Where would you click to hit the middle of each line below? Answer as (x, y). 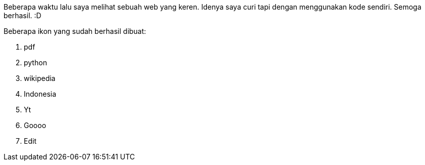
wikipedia (40, 78)
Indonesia (40, 94)
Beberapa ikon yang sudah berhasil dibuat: (75, 31)
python (35, 63)
